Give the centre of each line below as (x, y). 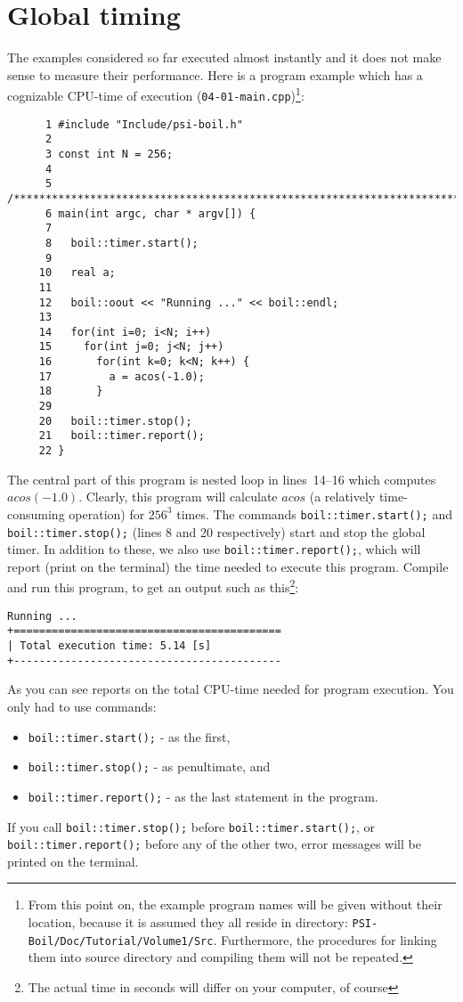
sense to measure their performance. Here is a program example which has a (215, 74)
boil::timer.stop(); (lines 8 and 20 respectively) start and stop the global (216, 531)
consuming (36, 513)
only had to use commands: (82, 706)
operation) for (107, 513)
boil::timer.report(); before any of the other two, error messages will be (214, 844)
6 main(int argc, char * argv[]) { (150, 213)
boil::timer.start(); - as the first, (129, 736)
